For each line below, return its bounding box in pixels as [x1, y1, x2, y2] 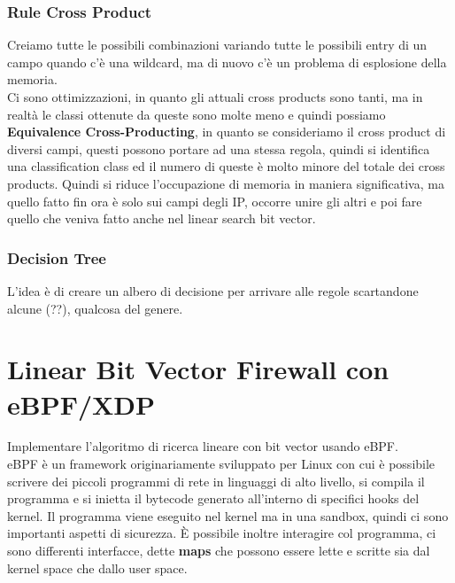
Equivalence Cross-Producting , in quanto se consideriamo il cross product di [7, 122, 446, 141]
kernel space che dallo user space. [7, 558, 188, 577]
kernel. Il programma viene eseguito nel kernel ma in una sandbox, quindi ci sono [7, 506, 449, 525]
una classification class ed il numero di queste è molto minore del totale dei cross [7, 157, 445, 175]
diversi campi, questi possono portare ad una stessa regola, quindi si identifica [7, 139, 430, 158]
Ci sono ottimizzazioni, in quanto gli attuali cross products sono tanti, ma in [7, 88, 423, 105]
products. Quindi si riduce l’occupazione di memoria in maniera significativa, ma [7, 174, 444, 192]
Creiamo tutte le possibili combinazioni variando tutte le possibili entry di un [7, 35, 428, 54]
